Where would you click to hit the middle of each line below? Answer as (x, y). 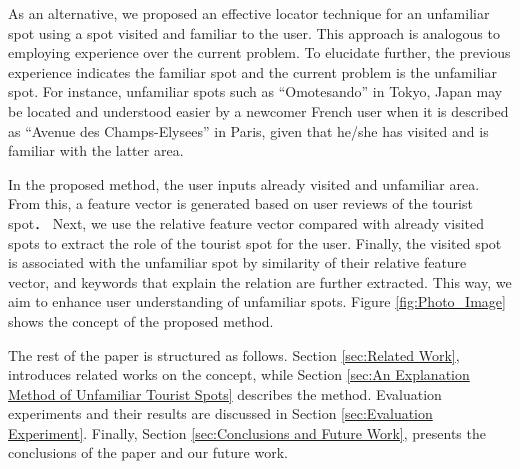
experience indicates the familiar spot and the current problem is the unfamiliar (252, 71)
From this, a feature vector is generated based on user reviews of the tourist (240, 203)
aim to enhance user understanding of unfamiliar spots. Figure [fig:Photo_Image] (257, 301)
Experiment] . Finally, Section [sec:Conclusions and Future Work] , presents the (247, 432)
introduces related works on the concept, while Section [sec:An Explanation (239, 374)
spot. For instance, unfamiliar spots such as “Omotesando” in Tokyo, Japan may (255, 91)
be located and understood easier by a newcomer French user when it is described (258, 110)
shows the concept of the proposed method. (141, 320)
